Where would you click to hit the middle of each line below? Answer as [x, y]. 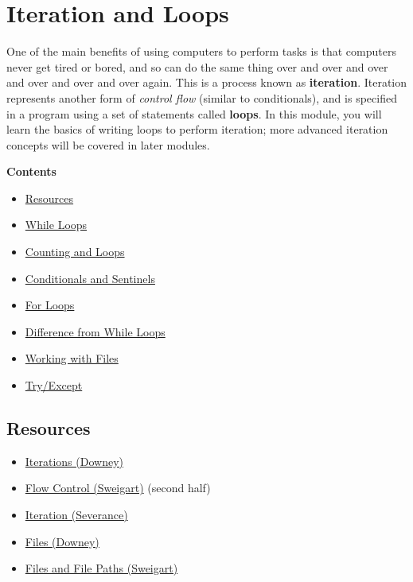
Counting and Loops [75, 252]
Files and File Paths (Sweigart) [101, 568]
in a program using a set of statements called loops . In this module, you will [194, 113]
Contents [31, 171]
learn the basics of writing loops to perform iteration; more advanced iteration [197, 129]
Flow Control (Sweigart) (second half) [118, 488]
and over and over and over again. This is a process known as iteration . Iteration [207, 82]
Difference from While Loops [95, 331]
